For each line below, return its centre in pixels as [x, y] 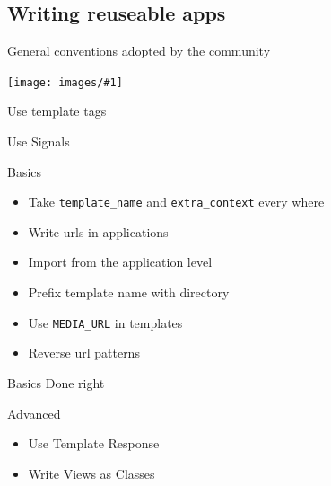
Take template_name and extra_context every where [176, 202]
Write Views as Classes [91, 473]
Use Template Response [94, 443]
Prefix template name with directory [129, 292]
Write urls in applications [98, 231]
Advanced [34, 413]
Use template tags [57, 111]
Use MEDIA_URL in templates [105, 322]
